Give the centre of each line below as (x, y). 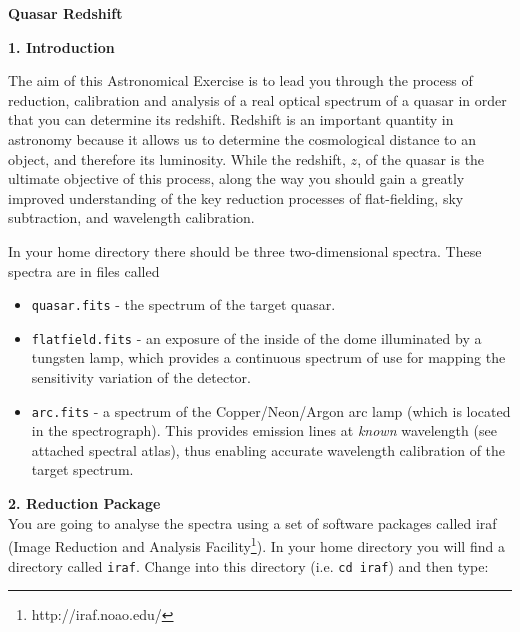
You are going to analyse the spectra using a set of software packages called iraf (252, 522)
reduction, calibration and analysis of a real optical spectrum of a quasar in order (257, 99)
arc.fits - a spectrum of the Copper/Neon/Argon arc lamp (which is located (271, 410)
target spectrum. (82, 469)
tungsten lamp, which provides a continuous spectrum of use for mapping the (268, 357)
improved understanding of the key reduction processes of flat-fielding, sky (236, 197)
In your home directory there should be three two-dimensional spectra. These (245, 250)
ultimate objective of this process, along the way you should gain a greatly (236, 178)
